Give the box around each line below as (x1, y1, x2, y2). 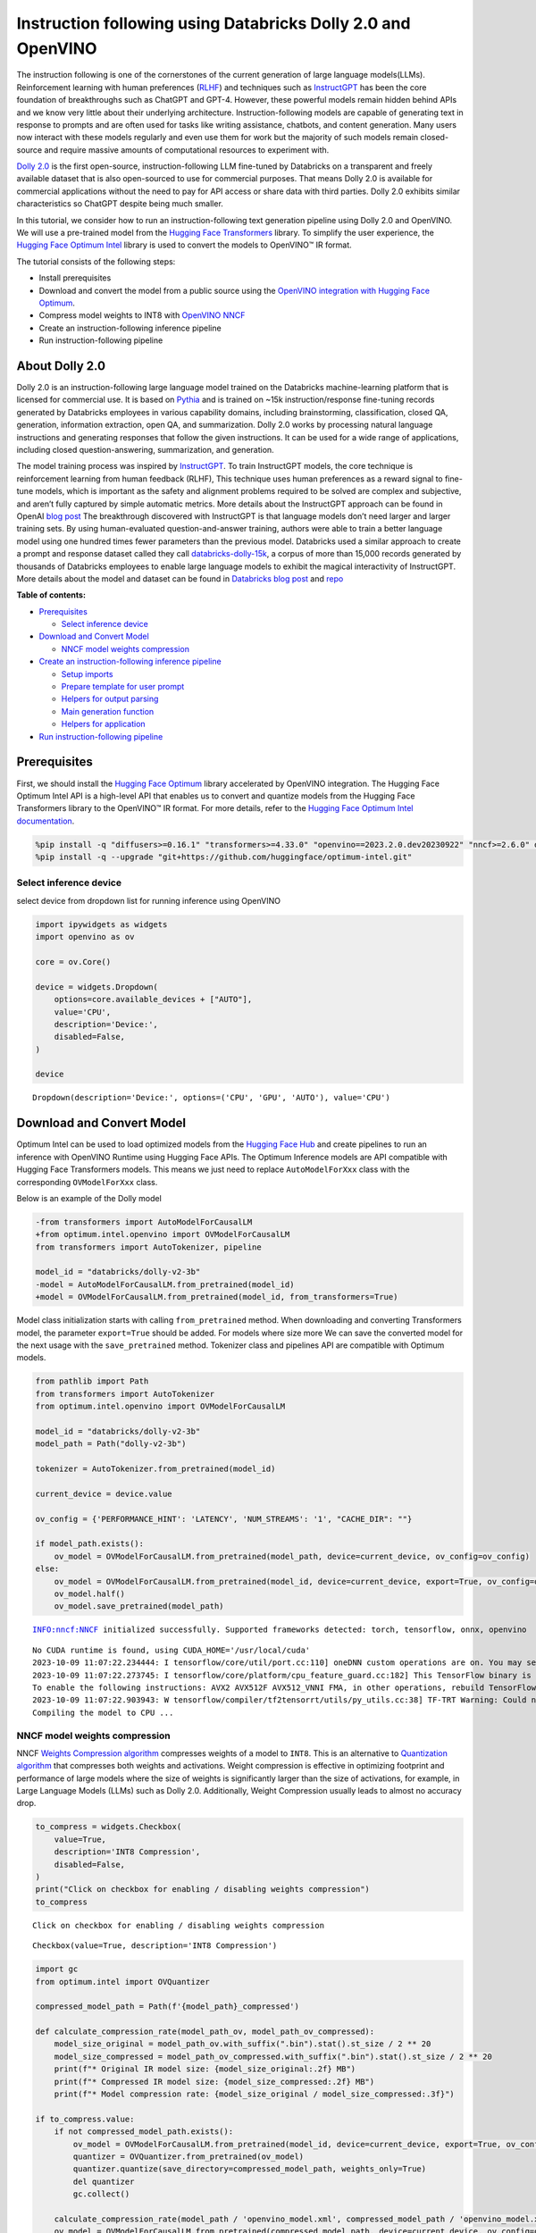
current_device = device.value (35, 1488, 173, 1499)
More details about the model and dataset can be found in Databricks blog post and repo (16, 573, 344, 584)
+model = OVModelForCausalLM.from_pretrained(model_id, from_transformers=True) (35, 1292, 398, 1302)
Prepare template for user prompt (61, 682, 185, 692)
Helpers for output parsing (61, 693, 159, 705)
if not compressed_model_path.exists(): (54, 2127, 234, 2137)
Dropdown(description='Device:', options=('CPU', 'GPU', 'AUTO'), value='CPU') (32, 1092, 390, 1103)
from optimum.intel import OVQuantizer (35, 1977, 210, 1986)
